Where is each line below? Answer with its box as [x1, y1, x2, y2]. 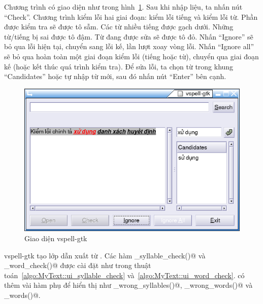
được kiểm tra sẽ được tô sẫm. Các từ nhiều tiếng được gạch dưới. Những [4, 21, 234, 32]
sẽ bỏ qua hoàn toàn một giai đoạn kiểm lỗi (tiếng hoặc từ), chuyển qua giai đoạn [4, 51, 259, 61]
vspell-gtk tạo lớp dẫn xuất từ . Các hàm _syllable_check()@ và [4, 250, 206, 260]
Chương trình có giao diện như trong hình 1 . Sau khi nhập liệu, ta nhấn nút [4, 2, 243, 12]
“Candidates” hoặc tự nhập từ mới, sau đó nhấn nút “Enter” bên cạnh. [4, 71, 226, 82]
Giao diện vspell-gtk [24, 233, 87, 244]
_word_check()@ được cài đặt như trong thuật [4, 260, 151, 271]
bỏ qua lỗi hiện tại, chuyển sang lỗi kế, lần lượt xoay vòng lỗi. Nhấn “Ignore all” [4, 41, 254, 52]
